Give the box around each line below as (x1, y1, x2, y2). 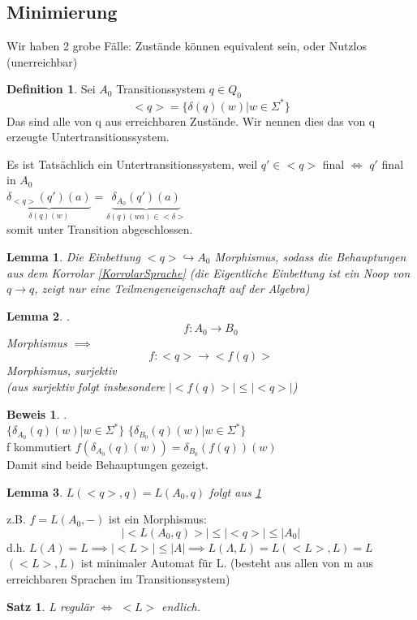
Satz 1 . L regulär (6, 597, 94, 614)
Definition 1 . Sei (6, 80, 96, 97)
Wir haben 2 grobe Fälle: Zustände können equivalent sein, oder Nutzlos (6, 37, 367, 54)
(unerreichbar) (6, 53, 78, 70)
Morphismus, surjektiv (6, 362, 117, 379)
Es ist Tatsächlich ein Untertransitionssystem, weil (6, 155, 258, 172)
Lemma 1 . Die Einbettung (6, 248, 140, 265)
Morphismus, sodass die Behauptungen (214, 248, 406, 265)
